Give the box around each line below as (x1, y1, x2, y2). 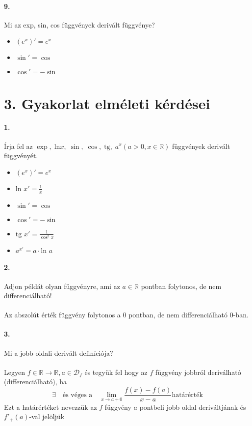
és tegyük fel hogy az (84, 367, 148, 377)
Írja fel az (4, 141, 33, 151)
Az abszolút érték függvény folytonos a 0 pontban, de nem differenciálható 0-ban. (4, 310, 249, 320)
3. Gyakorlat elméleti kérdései (4, 93, 210, 113)
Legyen (4, 367, 25, 377)
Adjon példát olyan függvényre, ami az (4, 281, 120, 291)
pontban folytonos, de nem (141, 281, 222, 291)
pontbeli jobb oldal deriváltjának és (139, 401, 246, 412)
